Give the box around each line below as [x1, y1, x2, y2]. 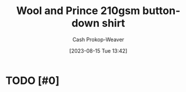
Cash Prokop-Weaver [72, 36, 125, 43]
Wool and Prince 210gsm [16, 4, 141, 18]
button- [142, 4, 181, 18]
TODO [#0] [5, 74, 59, 87]
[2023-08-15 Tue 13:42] [69, 47, 128, 54]
